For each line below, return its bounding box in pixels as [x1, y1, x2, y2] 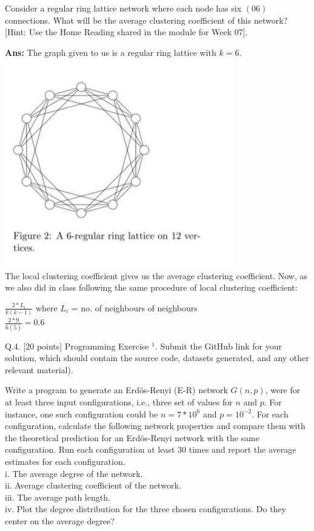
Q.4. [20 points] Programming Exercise [5, 339, 149, 352]
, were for [265, 384, 301, 396]
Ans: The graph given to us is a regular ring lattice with [5, 46, 216, 58]
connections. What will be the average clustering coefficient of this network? [5, 13, 288, 26]
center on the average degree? [5, 514, 115, 527]
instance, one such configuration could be [5, 407, 158, 420]
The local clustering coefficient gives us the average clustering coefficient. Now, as [5, 269, 307, 282]
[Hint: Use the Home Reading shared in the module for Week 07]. [5, 25, 248, 38]
